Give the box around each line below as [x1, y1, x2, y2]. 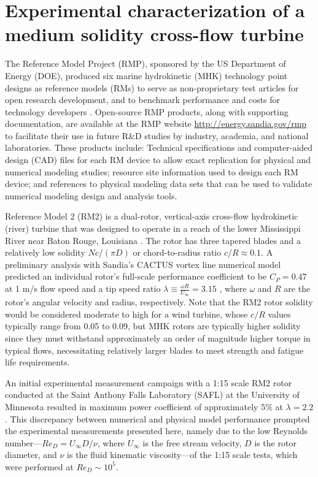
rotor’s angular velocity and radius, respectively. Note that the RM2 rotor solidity [5, 296, 313, 308]
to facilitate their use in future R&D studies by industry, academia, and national [5, 129, 309, 142]
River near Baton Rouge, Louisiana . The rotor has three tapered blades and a [5, 234, 301, 246]
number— [5, 436, 42, 449]
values [268, 307, 291, 320]
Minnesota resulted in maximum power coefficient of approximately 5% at [5, 400, 283, 413]
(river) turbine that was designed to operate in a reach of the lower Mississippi [5, 222, 301, 235]
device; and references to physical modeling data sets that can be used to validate [5, 177, 312, 190]
